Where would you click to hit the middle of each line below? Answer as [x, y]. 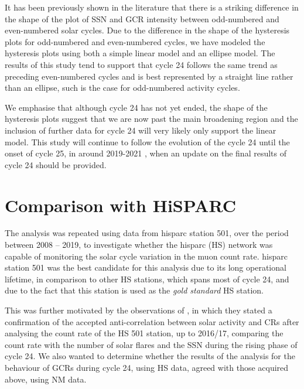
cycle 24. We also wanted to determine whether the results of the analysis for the [150, 356]
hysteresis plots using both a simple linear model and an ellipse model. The [140, 53]
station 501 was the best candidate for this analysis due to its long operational [146, 267]
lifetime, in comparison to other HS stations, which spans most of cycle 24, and [147, 279]
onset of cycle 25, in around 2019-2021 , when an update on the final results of [146, 153]
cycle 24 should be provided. [56, 164]
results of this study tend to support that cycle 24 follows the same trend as [141, 64]
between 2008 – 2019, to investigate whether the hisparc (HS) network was [139, 245]
